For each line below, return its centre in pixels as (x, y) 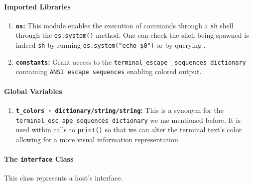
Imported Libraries (37, 6)
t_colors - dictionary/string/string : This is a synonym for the (120, 110)
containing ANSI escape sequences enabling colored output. (109, 71)
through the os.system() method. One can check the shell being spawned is (132, 35)
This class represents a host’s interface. (63, 178)
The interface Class (39, 159)
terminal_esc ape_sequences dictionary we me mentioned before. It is (128, 120)
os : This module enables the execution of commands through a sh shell (125, 25)
